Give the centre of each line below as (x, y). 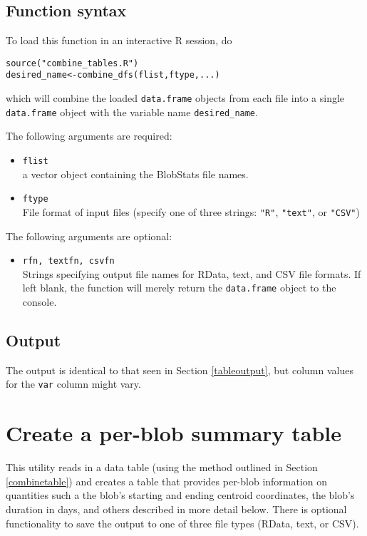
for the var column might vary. (73, 384)
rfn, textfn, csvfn (68, 261)
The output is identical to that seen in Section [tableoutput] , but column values (180, 370)
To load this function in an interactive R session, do (119, 40)
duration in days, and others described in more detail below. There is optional (176, 509)
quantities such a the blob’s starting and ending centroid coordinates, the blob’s (180, 495)
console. (40, 302)
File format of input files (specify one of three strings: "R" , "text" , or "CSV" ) (191, 211)
